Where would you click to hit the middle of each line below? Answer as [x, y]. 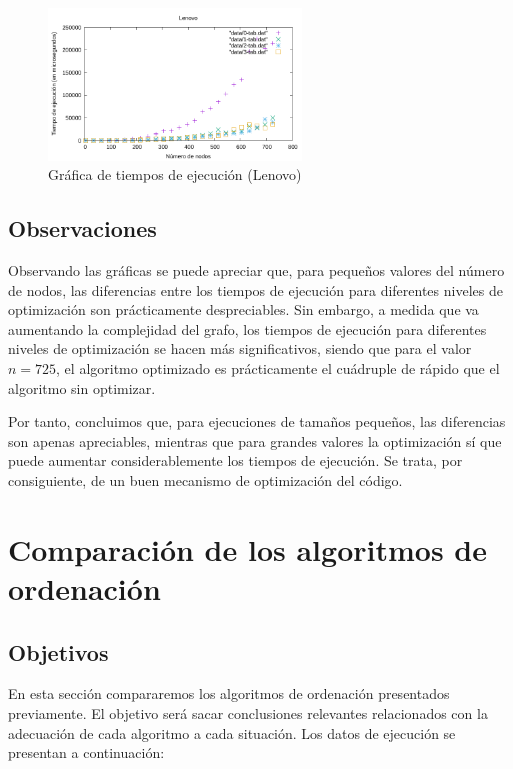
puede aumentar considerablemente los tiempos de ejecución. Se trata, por [235, 460]
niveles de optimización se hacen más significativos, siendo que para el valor [240, 348]
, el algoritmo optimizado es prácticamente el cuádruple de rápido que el [278, 367]
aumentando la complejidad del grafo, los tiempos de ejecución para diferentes [247, 328]
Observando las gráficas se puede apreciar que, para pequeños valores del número [256, 270]
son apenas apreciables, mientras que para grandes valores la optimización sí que [255, 440]
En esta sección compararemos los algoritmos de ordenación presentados [229, 693]
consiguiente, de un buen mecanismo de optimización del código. [205, 479]
